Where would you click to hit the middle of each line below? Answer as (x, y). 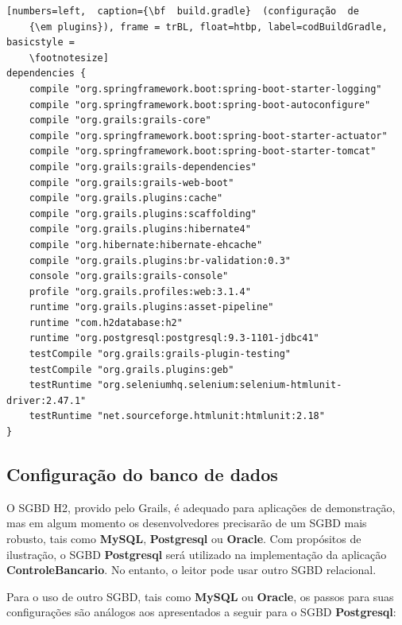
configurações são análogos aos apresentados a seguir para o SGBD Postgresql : (201, 612)
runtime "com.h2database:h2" (106, 322)
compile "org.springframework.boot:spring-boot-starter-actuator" (208, 136)
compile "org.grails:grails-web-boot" (131, 182)
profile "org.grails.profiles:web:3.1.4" (140, 291)
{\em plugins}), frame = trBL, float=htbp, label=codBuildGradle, (208, 27)
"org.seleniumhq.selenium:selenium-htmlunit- (220, 385)
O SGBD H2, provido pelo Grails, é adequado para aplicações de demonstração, (201, 507)
